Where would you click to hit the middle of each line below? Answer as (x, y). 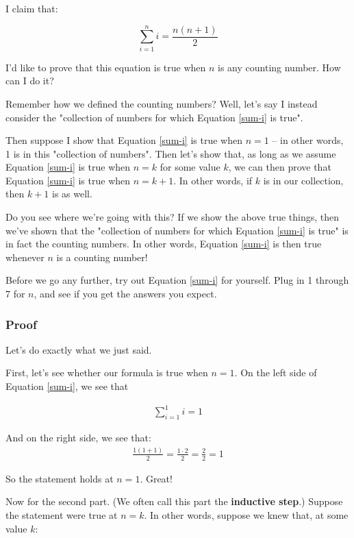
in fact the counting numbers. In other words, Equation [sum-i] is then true (164, 244)
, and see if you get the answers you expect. (125, 294)
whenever (25, 257)
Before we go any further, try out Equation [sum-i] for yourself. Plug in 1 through (177, 280)
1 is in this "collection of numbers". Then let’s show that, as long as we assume (171, 153)
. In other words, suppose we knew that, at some (246, 514)
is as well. (72, 194)
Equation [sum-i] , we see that (67, 386)
